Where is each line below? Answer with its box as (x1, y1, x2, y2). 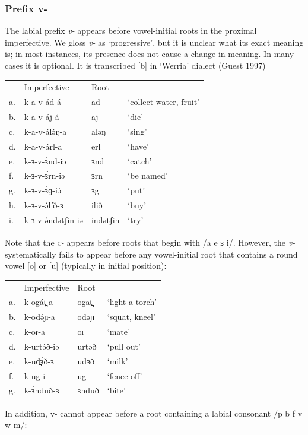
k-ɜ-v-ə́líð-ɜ (24, 199, 63, 211)
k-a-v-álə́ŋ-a (24, 125, 67, 137)
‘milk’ (107, 354, 128, 367)
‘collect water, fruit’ (128, 96, 199, 108)
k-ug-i (24, 369, 46, 382)
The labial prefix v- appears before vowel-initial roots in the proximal (5, 24, 257, 37)
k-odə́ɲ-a (24, 310, 55, 323)
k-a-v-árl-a (24, 139, 62, 152)
